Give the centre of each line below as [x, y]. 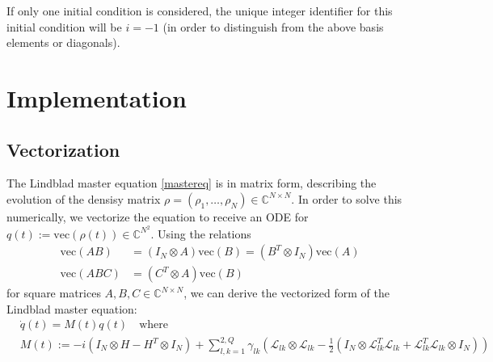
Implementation [97, 97]
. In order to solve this [347, 198]
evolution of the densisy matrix [84, 198]
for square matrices [54, 293]
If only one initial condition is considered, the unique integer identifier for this [200, 11]
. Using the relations [201, 233]
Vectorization [63, 149]
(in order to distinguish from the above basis [273, 26]
